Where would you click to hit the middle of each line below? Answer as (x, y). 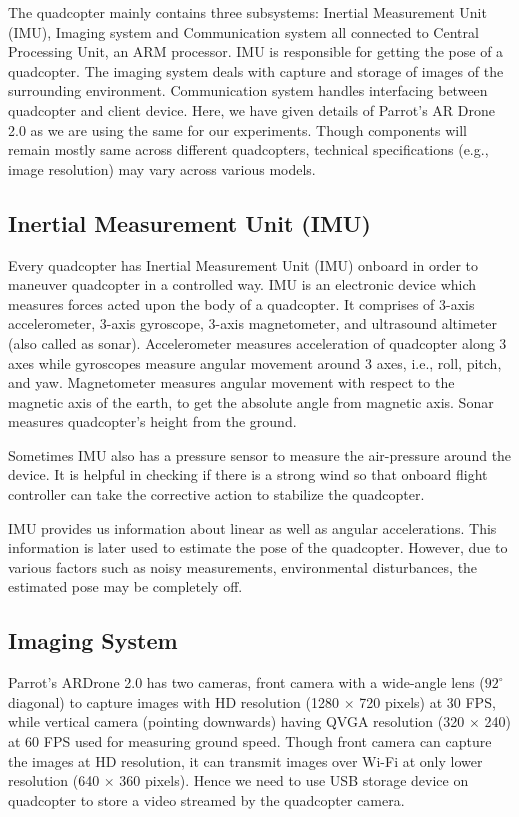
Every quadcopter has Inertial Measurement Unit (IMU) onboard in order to (243, 264)
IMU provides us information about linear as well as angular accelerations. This (252, 527)
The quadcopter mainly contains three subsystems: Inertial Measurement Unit (247, 12)
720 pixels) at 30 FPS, (427, 701)
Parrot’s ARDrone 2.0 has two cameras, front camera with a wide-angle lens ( (246, 682)
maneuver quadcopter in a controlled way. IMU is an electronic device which (242, 284)
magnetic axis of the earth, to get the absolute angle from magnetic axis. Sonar (251, 401)
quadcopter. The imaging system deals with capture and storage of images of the (256, 70)
